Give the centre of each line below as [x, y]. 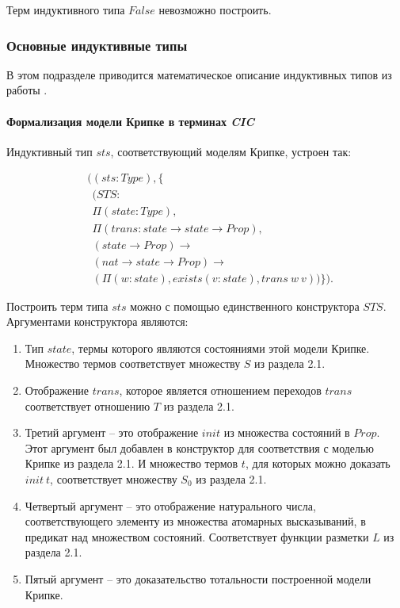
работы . [27, 90]
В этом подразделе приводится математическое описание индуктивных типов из [199, 74]
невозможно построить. [215, 10]
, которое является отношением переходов [220, 390]
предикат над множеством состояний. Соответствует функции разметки [197, 536]
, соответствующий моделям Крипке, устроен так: [231, 151]
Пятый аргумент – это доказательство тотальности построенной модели [198, 578]
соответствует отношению [88, 405]
